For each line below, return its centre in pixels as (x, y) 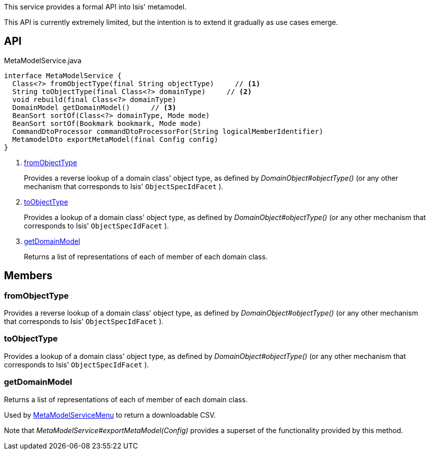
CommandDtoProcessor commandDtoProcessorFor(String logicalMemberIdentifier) (168, 131)
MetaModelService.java (43, 60)
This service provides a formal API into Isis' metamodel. (95, 7)
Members (28, 276)
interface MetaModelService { (63, 75)
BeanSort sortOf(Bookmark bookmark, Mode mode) (107, 123)
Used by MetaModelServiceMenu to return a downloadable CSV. (110, 415)
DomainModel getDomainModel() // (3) (94, 107)
